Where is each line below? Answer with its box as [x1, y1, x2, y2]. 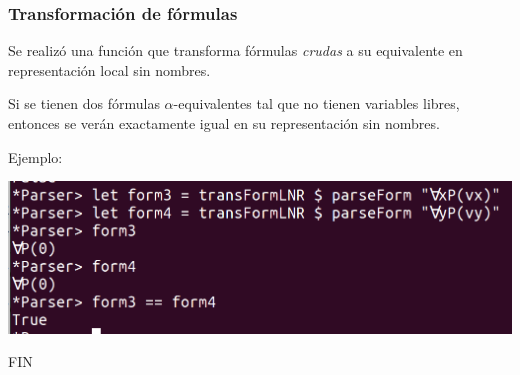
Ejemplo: [8, 146, 63, 167]
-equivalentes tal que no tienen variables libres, [173, 93, 460, 114]
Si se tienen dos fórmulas [8, 93, 160, 114]
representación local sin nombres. [8, 59, 211, 80]
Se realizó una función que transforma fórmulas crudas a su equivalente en [8, 40, 463, 61]
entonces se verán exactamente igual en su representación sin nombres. [8, 113, 440, 133]
